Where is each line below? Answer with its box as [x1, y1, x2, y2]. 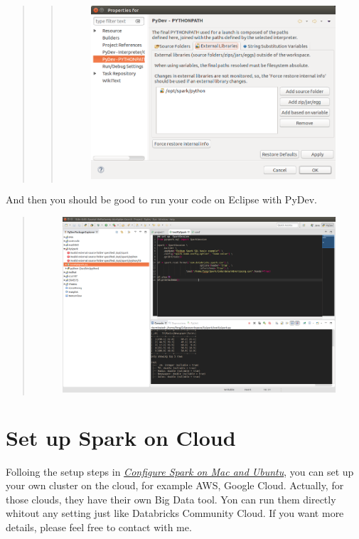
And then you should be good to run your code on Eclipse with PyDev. [6, 192, 317, 207]
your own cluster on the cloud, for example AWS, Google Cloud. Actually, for [6, 478, 344, 493]
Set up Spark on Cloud [6, 422, 236, 452]
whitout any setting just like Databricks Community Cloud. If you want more [6, 506, 344, 521]
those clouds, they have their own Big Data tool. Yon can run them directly [6, 491, 336, 506]
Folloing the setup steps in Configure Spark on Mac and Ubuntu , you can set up [6, 464, 354, 479]
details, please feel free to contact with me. [6, 519, 192, 534]
